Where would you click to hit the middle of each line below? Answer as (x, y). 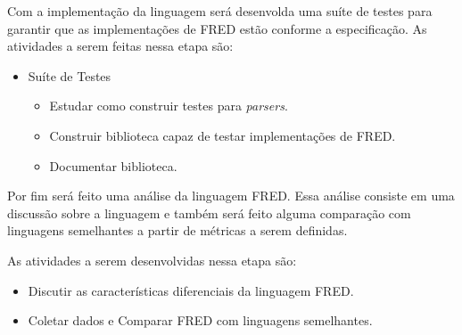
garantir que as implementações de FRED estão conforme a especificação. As (217, 28)
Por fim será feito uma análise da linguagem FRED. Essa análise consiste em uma (231, 196)
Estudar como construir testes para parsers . (169, 106)
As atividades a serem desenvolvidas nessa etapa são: (152, 260)
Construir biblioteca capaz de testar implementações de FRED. (223, 135)
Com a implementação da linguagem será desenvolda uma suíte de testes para (220, 11)
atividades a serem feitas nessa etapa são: (120, 46)
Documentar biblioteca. (113, 165)
